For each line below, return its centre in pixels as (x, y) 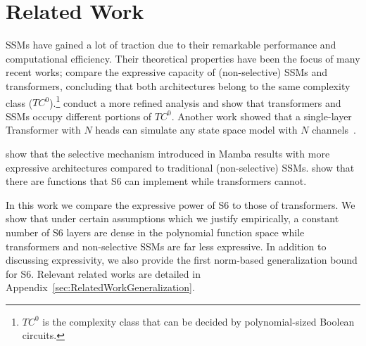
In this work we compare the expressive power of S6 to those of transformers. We (181, 204)
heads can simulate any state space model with (196, 130)
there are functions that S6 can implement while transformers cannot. (156, 181)
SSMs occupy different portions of (79, 116)
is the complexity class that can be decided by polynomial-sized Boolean (198, 321)
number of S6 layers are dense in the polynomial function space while (155, 232)
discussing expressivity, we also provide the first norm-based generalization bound (182, 260)
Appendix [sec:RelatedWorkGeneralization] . (100, 287)
